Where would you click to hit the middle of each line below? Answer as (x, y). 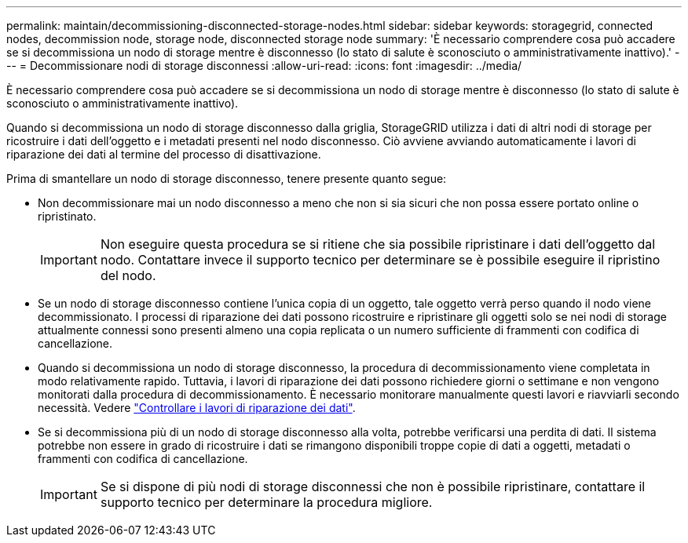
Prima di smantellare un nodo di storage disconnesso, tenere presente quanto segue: (227, 179)
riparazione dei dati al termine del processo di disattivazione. (164, 154)
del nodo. (128, 275)
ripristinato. (67, 216)
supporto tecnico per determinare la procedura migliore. (266, 502)
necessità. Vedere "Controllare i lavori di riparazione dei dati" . (197, 408)
